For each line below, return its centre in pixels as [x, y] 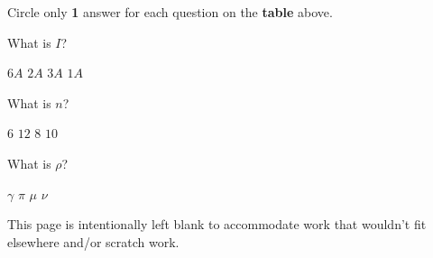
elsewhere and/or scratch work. [93, 241]
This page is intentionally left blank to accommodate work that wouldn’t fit [217, 224]
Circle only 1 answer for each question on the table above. [170, 12]
